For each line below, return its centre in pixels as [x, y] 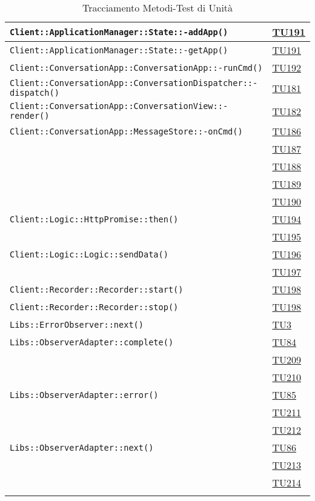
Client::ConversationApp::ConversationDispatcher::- [134, 83]
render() [30, 116]
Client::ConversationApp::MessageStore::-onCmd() [126, 131]
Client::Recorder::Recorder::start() [97, 289]
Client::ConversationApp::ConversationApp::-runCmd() [136, 68]
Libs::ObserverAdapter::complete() [92, 342]
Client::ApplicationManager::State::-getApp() [119, 50]
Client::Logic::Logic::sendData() [89, 254]
